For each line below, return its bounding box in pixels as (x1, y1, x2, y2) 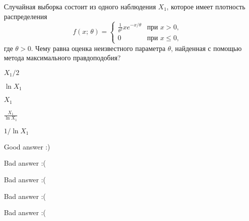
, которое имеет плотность (166, 1, 246, 11)
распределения (4, 11, 47, 21)
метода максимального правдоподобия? (4, 52, 121, 63)
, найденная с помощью (170, 43, 242, 53)
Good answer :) (4, 141, 50, 151)
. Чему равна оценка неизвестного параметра (31, 43, 166, 53)
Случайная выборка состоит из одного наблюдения (4, 1, 156, 11)
